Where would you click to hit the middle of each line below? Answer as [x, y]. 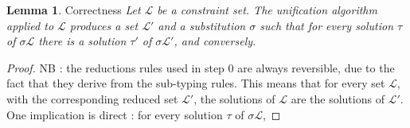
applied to [30, 25]
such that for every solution [327, 25]
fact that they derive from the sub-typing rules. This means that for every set [196, 83]
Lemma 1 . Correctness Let [74, 10]
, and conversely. [215, 41]
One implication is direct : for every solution [115, 114]
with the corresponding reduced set [92, 98]
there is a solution [82, 41]
